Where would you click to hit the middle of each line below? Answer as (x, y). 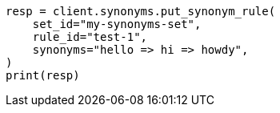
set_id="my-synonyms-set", (117, 24)
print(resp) (43, 75)
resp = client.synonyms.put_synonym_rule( (141, 11)
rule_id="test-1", (90, 37)
